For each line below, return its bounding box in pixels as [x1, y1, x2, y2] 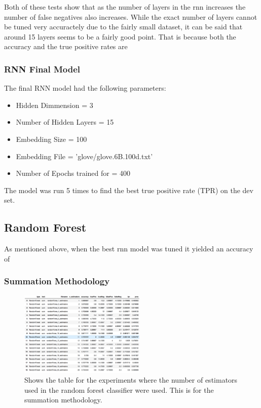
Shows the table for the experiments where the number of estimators [24, 375, 238, 385]
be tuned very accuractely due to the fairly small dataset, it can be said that [4, 21, 243, 32]
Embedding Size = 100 [16, 133, 87, 144]
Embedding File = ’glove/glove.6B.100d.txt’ [16, 151, 153, 161]
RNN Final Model [4, 62, 81, 75]
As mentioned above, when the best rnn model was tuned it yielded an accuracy [4, 243, 253, 254]
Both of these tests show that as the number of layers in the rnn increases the [4, 2, 246, 12]
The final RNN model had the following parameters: [4, 83, 166, 93]
